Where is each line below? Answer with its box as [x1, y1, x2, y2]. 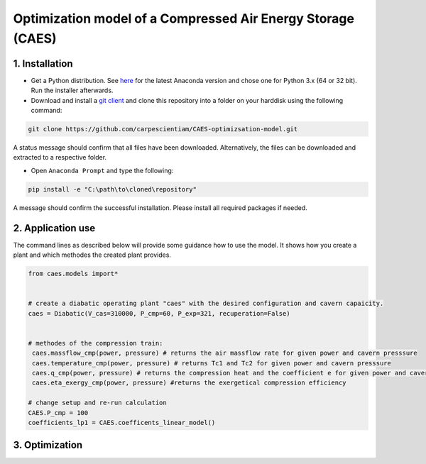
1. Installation [13, 57, 74, 70]
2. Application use [13, 222, 96, 234]
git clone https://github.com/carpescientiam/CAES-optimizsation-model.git [28, 125, 298, 133]
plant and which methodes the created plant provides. [13, 250, 172, 259]
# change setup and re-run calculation [28, 399, 167, 407]
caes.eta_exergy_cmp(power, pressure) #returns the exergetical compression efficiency [32, 379, 347, 387]
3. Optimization [13, 439, 83, 451]
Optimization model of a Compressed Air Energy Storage [13, 11, 355, 26]
